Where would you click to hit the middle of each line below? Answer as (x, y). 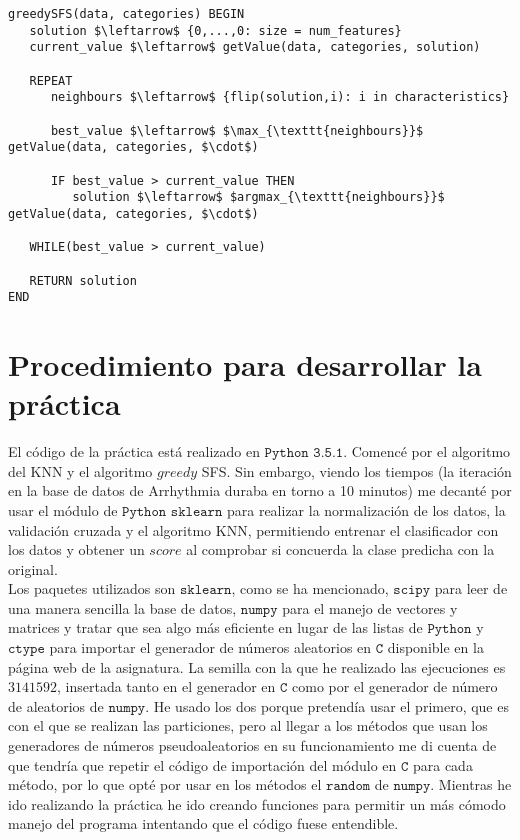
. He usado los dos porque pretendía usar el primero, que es (327, 705)
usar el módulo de (63, 509)
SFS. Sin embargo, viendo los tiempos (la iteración (356, 470)
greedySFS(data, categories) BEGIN (126, 14)
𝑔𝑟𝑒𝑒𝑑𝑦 (177, 472)
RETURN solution (83, 280)
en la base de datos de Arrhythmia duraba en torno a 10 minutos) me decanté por (260, 490)
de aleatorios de (56, 705)
